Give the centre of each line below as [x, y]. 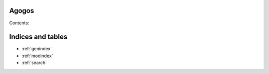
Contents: [19, 23]
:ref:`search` [34, 63]
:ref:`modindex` [37, 56]
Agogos [22, 11]
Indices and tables [38, 37]
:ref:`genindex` [37, 49]
